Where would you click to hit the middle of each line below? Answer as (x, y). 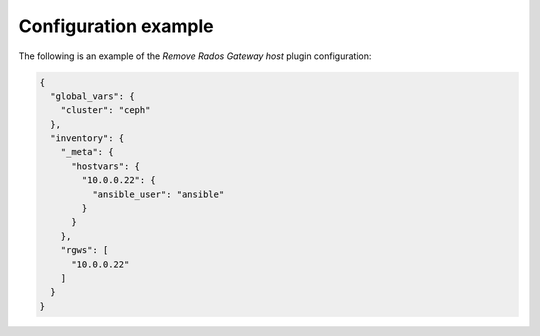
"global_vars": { (92, 96)
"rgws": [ (84, 250)
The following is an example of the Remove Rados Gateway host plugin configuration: (195, 56)
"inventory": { (87, 138)
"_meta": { (87, 152)
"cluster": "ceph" (105, 110)
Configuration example (116, 26)
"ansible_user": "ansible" (158, 194)
